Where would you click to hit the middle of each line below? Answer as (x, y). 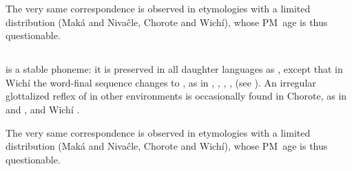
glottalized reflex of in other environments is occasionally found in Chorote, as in (176, 96)
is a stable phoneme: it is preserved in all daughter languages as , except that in (174, 69)
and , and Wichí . (43, 109)
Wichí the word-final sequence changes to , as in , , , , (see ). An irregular (161, 82)
